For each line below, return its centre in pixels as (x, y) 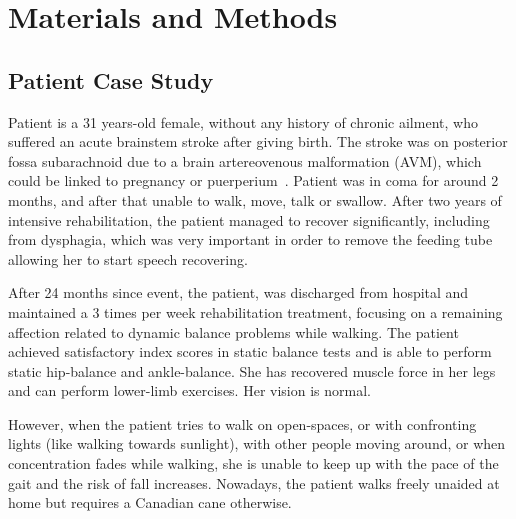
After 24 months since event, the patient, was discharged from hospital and (238, 292)
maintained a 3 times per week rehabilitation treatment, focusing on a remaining (255, 311)
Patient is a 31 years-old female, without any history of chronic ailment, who (243, 121)
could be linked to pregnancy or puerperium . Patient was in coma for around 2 (253, 180)
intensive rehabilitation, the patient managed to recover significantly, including (249, 219)
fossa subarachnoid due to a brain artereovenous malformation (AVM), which (245, 160)
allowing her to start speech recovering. (128, 258)
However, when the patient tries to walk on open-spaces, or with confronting (242, 423)
